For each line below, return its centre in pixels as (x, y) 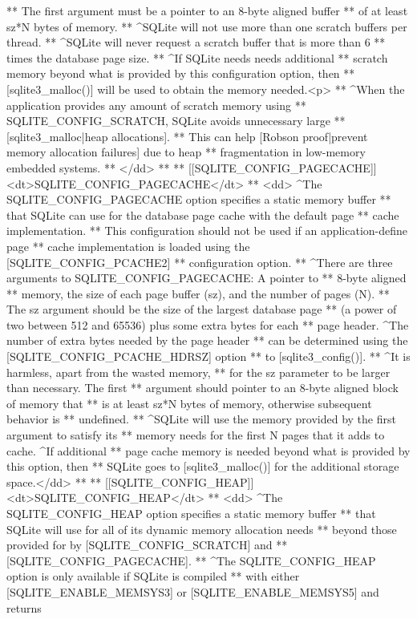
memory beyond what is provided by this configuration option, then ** (181, 73)
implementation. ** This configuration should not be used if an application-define (207, 231)
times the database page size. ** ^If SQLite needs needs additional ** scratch (197, 57)
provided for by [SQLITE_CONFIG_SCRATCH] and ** (147, 545)
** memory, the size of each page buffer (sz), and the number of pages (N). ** (198, 293)
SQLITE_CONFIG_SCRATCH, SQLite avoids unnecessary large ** (176, 121)
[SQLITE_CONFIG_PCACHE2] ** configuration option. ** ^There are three (200, 262)
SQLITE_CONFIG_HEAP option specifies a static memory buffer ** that (191, 513)
